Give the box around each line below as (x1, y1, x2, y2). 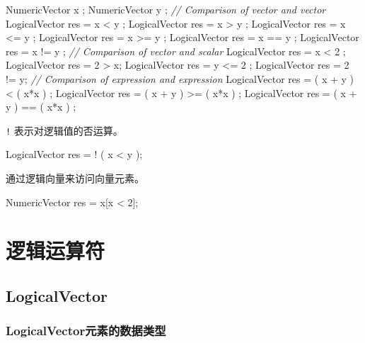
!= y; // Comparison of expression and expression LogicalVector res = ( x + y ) (6, 71, 354, 86)
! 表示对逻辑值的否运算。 (6, 123, 123, 137)
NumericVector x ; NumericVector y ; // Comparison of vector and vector (6, 2, 326, 16)
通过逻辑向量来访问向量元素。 (6, 171, 144, 185)
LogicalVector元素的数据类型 (6, 322, 166, 339)
